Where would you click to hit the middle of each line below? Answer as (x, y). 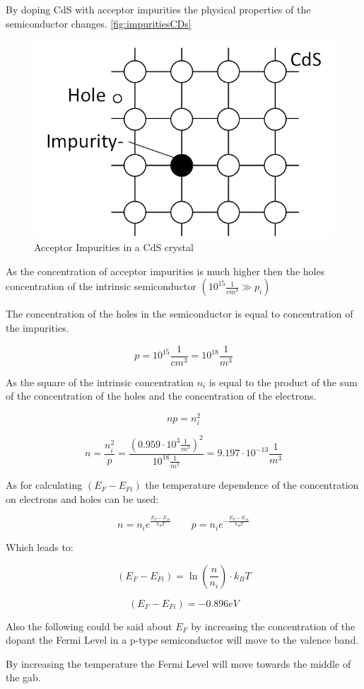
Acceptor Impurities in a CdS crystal (114, 247)
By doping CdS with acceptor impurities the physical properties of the (158, 9)
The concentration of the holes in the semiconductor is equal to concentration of (180, 314)
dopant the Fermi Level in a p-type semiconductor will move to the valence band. (182, 640)
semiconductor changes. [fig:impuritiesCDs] (99, 23)
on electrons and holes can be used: (82, 498)
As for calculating (44, 485)
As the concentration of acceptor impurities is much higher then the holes (165, 271)
